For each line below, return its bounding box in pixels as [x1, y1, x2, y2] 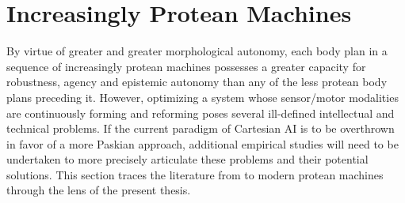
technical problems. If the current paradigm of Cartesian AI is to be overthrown [6, 120, 395, 137]
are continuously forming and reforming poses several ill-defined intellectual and [6, 104, 395, 121]
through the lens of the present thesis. [6, 182, 191, 198]
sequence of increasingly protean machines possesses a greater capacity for [6, 58, 366, 74]
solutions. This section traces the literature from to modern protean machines [6, 166, 384, 182]
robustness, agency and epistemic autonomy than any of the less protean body [6, 73, 388, 90]
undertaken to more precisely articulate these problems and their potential [6, 151, 369, 167]
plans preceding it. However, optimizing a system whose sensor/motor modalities [6, 88, 399, 105]
